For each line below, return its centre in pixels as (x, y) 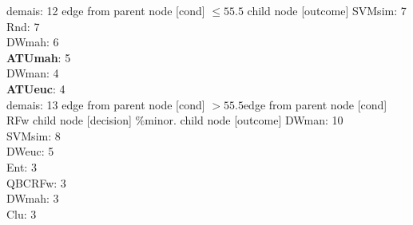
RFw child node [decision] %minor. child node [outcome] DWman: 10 (175, 120)
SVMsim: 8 (34, 135)
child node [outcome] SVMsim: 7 (327, 10)
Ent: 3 (22, 166)
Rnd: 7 (23, 26)
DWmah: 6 (33, 42)
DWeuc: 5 (30, 151)
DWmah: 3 (33, 198)
